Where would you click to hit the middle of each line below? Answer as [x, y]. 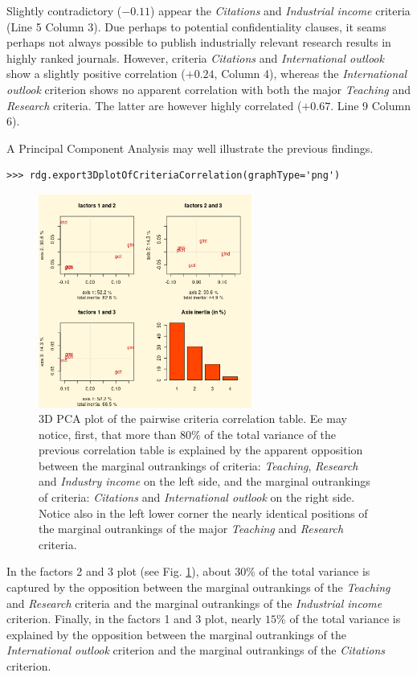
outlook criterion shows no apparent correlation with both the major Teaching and [209, 89]
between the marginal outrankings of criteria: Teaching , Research [198, 465]
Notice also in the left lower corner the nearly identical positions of [203, 513]
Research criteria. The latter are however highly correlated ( [154, 105]
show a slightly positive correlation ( [96, 74]
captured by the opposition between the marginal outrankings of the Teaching [198, 587]
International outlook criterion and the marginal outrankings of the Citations [196, 650]
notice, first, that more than [108, 434]
